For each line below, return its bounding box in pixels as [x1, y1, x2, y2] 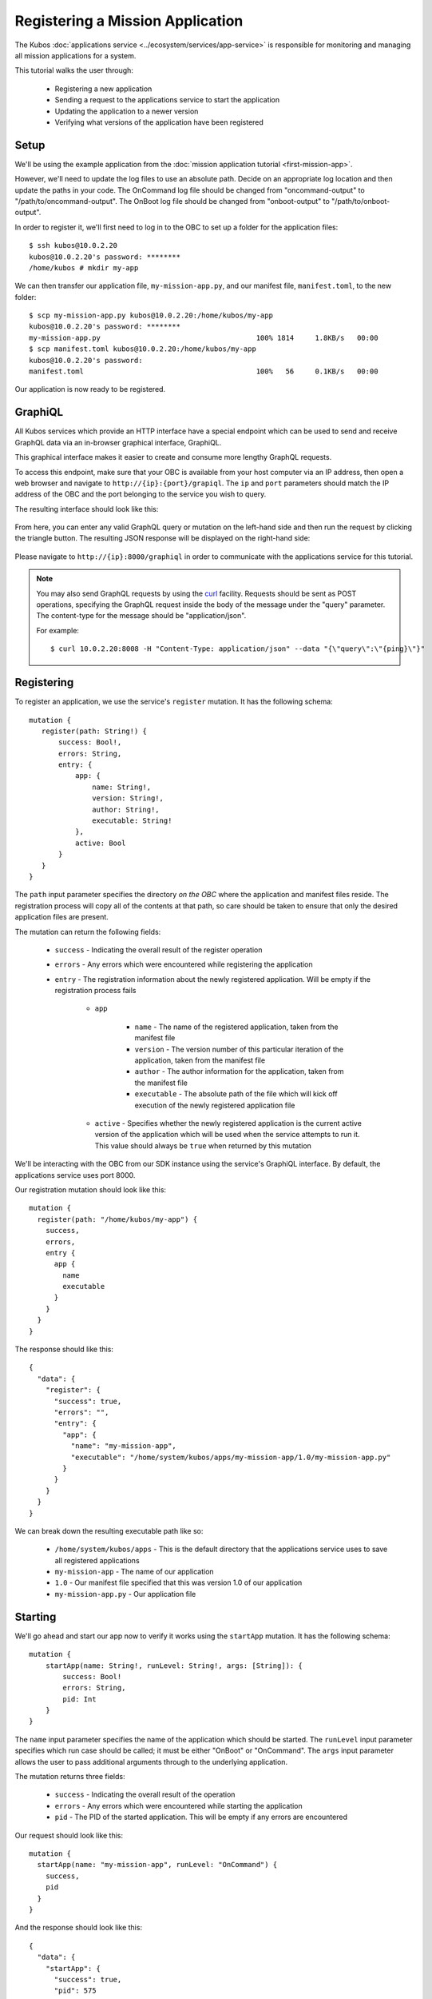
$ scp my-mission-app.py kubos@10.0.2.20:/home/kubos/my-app [29, 311, 273, 320]
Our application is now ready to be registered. [14, 385, 166, 394]
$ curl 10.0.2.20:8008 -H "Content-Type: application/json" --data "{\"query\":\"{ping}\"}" [50, 644, 426, 653]
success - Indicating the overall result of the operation [54, 1790, 236, 1799]
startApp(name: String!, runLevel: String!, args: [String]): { [45, 1661, 303, 1670]
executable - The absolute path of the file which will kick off [134, 1089, 339, 1099]
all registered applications [54, 1555, 140, 1565]
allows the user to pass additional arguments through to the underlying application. [14, 1757, 287, 1766]
